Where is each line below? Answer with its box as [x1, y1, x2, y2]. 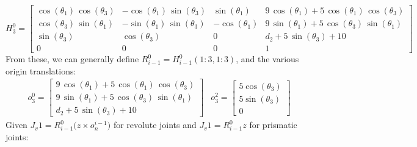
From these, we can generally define [5, 52, 139, 65]
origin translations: [5, 64, 76, 77]
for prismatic [249, 118, 297, 131]
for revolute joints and [113, 118, 197, 131]
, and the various [236, 52, 299, 65]
